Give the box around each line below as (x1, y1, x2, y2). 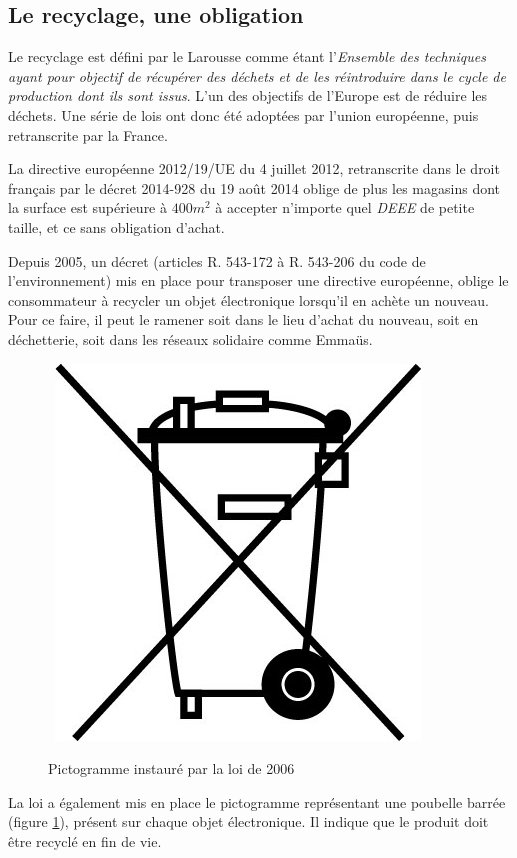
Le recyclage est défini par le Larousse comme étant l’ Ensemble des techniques (8, 46, 486, 67)
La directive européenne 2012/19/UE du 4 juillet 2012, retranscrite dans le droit (8, 158, 500, 179)
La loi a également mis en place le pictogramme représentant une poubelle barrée (8, 791, 506, 812)
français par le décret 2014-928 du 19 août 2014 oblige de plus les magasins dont (8, 177, 501, 198)
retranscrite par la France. (8, 124, 168, 145)
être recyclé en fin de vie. (8, 830, 162, 851)
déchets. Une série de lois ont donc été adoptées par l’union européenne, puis (8, 104, 479, 125)
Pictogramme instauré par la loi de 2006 (48, 758, 295, 779)
